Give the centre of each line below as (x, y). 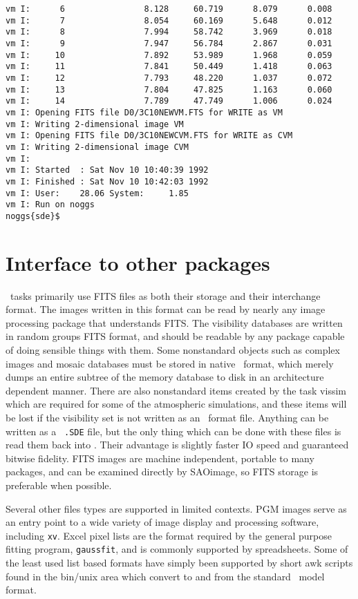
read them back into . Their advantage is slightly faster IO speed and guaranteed (177, 445)
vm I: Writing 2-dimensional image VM (95, 124)
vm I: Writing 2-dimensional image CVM (97, 147)
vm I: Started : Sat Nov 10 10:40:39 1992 (107, 170)
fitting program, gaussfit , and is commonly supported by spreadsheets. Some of (177, 549)
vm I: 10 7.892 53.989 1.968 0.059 (169, 55)
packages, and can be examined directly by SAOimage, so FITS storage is (162, 472)
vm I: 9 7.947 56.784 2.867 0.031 (169, 43)
